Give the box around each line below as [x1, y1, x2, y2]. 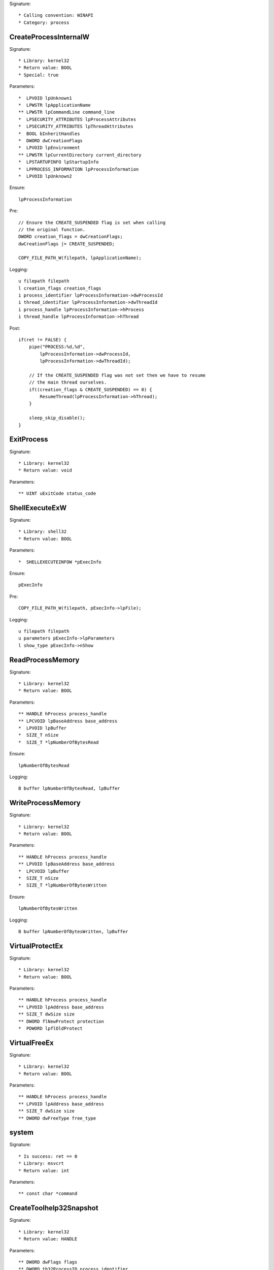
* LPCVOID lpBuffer [18, 868, 70, 874]
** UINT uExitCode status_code [18, 491, 96, 496]
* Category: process [18, 19, 70, 25]
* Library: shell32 [18, 529, 67, 534]
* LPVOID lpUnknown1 [18, 95, 72, 101]
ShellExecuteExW [9, 503, 67, 512]
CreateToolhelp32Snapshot [9, 1204, 98, 1213]
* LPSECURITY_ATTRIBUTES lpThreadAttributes [18, 123, 134, 130]
